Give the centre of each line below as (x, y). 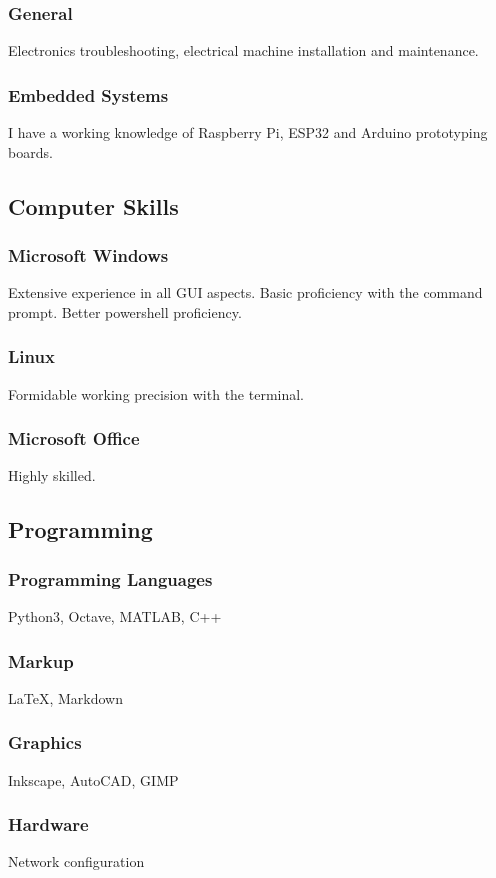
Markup (41, 660)
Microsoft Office (74, 438)
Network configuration (76, 861)
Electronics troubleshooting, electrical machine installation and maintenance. (243, 50)
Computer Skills (93, 205)
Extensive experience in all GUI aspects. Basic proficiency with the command (245, 292)
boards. (30, 151)
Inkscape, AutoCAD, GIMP (93, 779)
